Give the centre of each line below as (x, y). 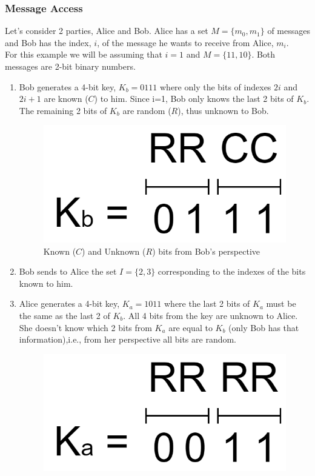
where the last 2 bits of (207, 303)
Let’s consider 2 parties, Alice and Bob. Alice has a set (107, 31)
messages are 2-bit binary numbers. (70, 66)
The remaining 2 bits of (63, 110)
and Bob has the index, (48, 42)
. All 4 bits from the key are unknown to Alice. (211, 315)
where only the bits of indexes (216, 86)
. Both (264, 54)
